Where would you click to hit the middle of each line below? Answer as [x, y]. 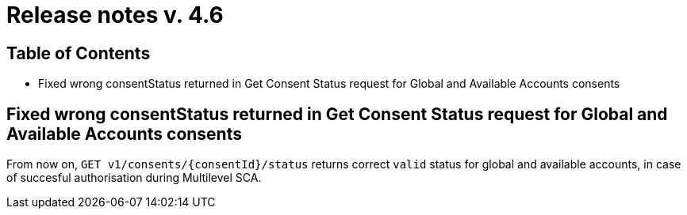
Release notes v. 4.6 [115, 15]
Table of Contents [79, 53]
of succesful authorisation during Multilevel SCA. [134, 178]
